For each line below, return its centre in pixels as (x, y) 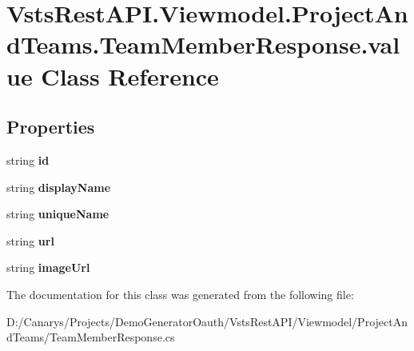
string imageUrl (48, 267)
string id (28, 160)
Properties (51, 127)
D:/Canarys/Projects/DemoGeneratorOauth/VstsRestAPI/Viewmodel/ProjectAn (207, 321)
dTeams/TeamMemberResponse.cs (91, 337)
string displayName (59, 187)
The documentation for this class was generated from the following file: (180, 294)
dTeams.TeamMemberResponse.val (203, 44)
